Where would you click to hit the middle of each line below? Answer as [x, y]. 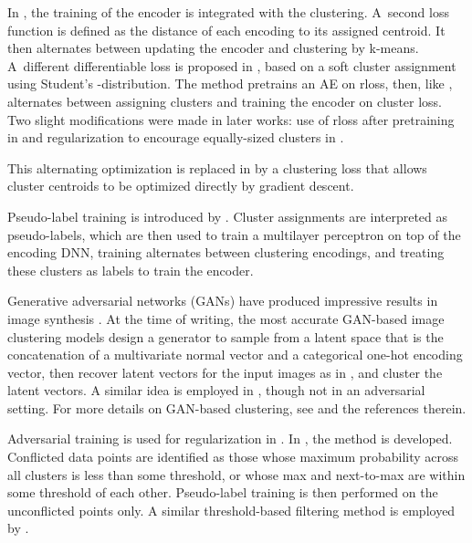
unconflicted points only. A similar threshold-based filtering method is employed [231, 510]
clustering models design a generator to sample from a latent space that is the [226, 336]
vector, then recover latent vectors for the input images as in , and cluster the [225, 372]
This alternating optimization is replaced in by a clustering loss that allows [217, 167]
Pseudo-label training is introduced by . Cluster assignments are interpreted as [228, 216]
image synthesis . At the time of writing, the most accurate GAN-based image [226, 318]
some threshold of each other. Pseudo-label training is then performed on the [223, 492]
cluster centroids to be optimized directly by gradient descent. [181, 186]
